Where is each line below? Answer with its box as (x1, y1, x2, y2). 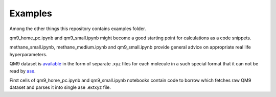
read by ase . (9, 68, 36, 74)
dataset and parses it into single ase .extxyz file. (9, 84, 111, 90)
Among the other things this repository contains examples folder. (9, 26, 146, 32)
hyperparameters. (9, 51, 48, 57)
